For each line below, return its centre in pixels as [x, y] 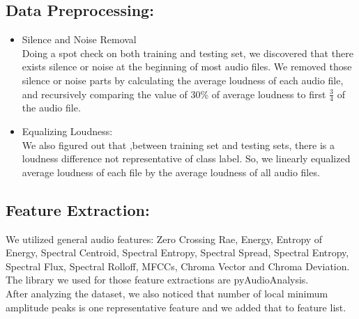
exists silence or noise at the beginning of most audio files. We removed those [187, 67]
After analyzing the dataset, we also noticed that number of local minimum [167, 293]
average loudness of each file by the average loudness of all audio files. [171, 172]
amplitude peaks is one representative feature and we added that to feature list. [176, 307]
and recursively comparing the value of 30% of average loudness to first [174, 94]
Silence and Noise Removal [79, 39]
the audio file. [51, 108]
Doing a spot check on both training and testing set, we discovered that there [188, 53]
